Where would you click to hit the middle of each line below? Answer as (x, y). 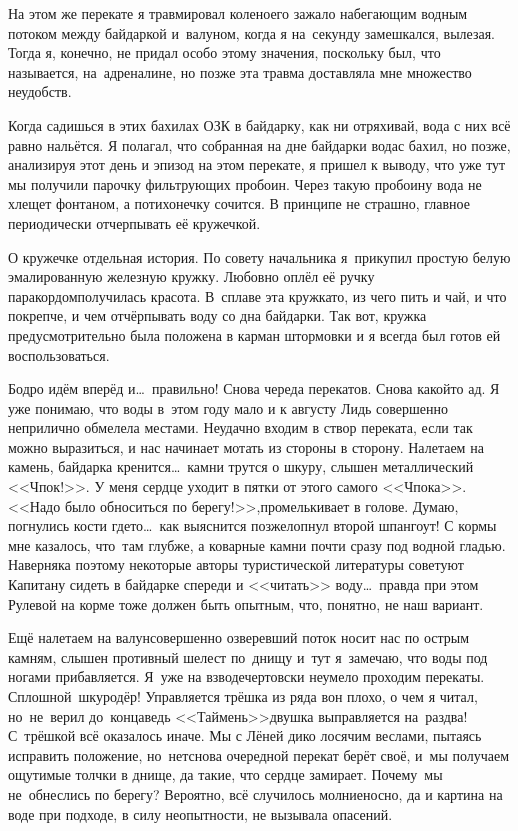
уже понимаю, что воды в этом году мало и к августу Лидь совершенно (228, 407)
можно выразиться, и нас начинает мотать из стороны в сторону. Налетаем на (246, 446)
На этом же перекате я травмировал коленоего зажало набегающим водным (238, 13)
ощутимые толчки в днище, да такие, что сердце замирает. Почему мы (225, 774)
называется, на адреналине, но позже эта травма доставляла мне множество (240, 71)
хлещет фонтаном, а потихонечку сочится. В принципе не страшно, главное (239, 203)
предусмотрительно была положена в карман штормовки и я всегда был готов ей (254, 334)
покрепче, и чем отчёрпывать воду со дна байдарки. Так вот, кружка (217, 315)
